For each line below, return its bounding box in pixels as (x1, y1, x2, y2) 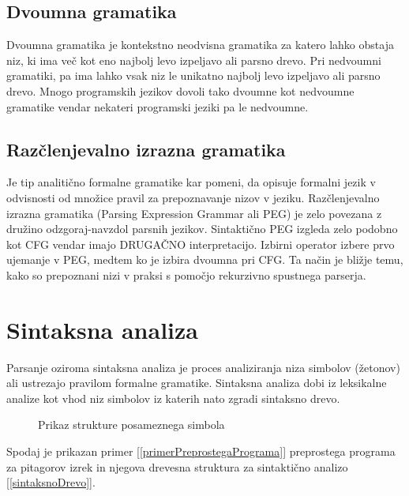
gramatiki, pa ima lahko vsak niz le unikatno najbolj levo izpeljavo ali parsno (6, 67, 381, 84)
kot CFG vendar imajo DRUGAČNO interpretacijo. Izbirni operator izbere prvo (6, 235, 395, 252)
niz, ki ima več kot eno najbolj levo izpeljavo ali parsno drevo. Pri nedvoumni (6, 51, 381, 68)
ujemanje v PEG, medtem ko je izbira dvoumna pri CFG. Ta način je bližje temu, (6, 251, 403, 268)
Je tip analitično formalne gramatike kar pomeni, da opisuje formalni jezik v (6, 174, 376, 190)
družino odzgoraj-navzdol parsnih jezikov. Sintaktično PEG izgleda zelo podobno (6, 220, 398, 237)
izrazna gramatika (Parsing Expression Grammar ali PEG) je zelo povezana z (6, 205, 382, 221)
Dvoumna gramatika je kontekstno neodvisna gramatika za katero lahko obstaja (6, 36, 394, 53)
